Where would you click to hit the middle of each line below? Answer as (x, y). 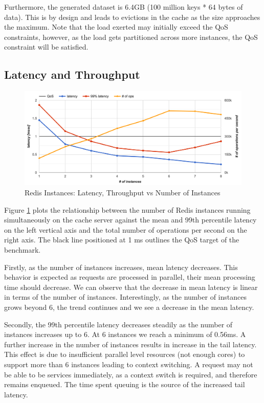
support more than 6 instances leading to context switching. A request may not (129, 364)
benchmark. (23, 249)
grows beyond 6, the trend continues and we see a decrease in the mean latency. (129, 307)
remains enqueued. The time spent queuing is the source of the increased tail (125, 384)
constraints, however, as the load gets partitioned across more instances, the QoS (131, 37)
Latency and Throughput (72, 74)
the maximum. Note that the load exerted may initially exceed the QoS (116, 27)
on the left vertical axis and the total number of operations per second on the (126, 229)
